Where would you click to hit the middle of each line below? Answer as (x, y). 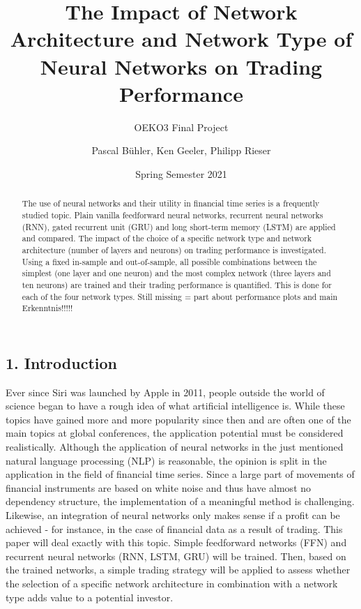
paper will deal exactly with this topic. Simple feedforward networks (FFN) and (176, 542)
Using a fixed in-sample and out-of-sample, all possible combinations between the (169, 261)
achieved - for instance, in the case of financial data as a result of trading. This (174, 528)
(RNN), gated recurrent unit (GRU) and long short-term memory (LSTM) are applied (179, 226)
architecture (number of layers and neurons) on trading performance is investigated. (174, 249)
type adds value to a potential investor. (90, 597)
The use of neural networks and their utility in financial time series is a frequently (171, 203)
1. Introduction (61, 362)
